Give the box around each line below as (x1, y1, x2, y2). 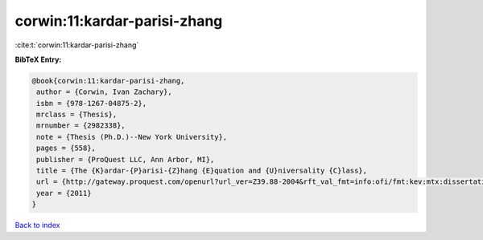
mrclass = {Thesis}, (36, 110, 118, 120)
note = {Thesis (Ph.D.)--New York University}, (36, 132, 228, 141)
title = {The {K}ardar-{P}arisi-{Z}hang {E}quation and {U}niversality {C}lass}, (36, 166, 368, 176)
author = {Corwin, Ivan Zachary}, (36, 87, 172, 96)
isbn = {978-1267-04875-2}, (36, 99, 147, 108)
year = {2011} (36, 189, 92, 197)
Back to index (14, 221, 60, 230)
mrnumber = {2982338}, (36, 121, 126, 130)
